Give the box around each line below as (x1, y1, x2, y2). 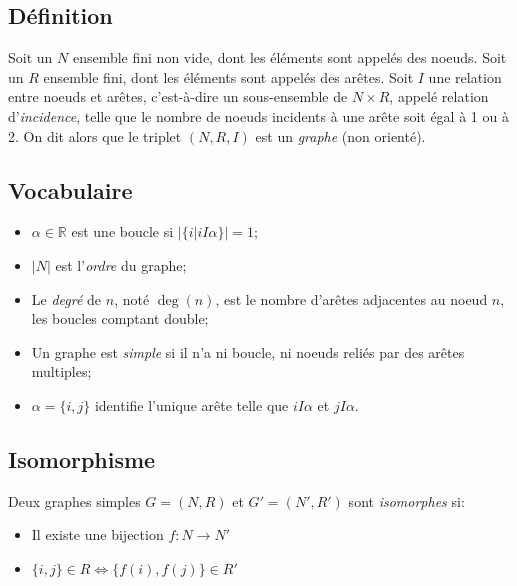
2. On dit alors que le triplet (8, 125, 182, 146)
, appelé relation (389, 86, 489, 107)
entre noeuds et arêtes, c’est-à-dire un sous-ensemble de (8, 86, 348, 107)
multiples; (31, 361, 92, 382)
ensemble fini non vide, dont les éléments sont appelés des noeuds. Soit (72, 47, 507, 68)
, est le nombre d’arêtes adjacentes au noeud (215, 288, 488, 309)
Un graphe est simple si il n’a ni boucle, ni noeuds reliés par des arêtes (31, 341, 465, 362)
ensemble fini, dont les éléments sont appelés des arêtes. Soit (43, 66, 414, 87)
